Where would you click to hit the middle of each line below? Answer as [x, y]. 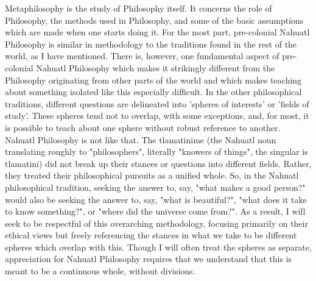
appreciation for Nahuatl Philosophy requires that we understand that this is [149, 259]
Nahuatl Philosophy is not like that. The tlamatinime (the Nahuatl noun [141, 139]
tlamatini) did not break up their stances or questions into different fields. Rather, [158, 163]
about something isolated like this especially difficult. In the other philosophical [153, 92]
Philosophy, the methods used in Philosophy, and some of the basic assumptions [154, 20]
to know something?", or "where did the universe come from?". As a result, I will [155, 211]
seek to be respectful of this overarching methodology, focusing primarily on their [156, 223]
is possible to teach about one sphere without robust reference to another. [143, 127]
